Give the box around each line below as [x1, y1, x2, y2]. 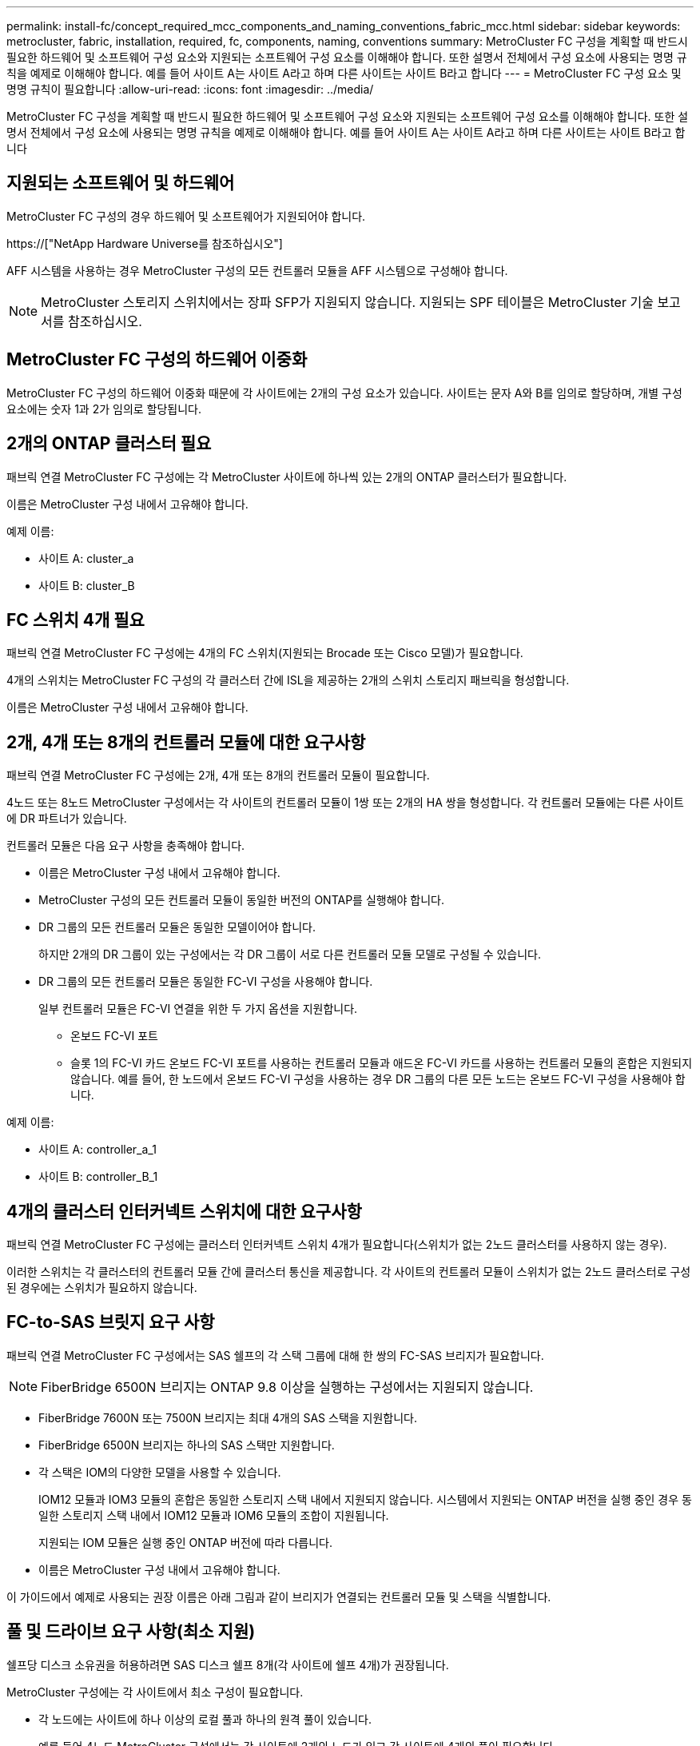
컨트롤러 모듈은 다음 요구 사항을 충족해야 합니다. [6, 839, 245, 853]
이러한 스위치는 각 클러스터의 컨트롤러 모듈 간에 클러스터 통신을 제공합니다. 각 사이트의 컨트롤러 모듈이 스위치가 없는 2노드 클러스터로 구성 [6, 1265, 691, 1279]
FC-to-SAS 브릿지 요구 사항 [6, 1312, 215, 1333]
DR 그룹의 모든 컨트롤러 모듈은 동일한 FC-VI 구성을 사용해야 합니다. [38, 975, 373, 989]
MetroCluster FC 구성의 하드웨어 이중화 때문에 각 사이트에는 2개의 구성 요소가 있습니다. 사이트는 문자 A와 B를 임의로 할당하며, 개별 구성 [6, 385, 682, 400]
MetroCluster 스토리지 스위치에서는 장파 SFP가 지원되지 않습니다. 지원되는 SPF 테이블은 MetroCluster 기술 [41, 293, 654, 310]
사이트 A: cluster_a [38, 551, 134, 565]
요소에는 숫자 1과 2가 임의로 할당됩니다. [6, 401, 202, 416]
